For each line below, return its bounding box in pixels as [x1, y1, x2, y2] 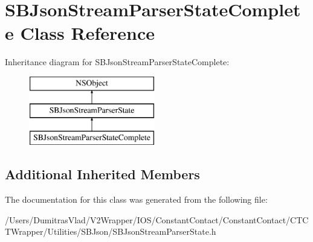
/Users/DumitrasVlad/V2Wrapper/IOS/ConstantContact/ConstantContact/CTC [5, 213, 309, 226]
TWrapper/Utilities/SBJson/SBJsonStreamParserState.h [5, 225, 216, 238]
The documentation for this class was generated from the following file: [5, 193, 268, 206]
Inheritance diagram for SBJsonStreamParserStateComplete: [5, 56, 230, 68]
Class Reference [20, 21, 155, 45]
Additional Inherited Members [5, 165, 200, 183]
